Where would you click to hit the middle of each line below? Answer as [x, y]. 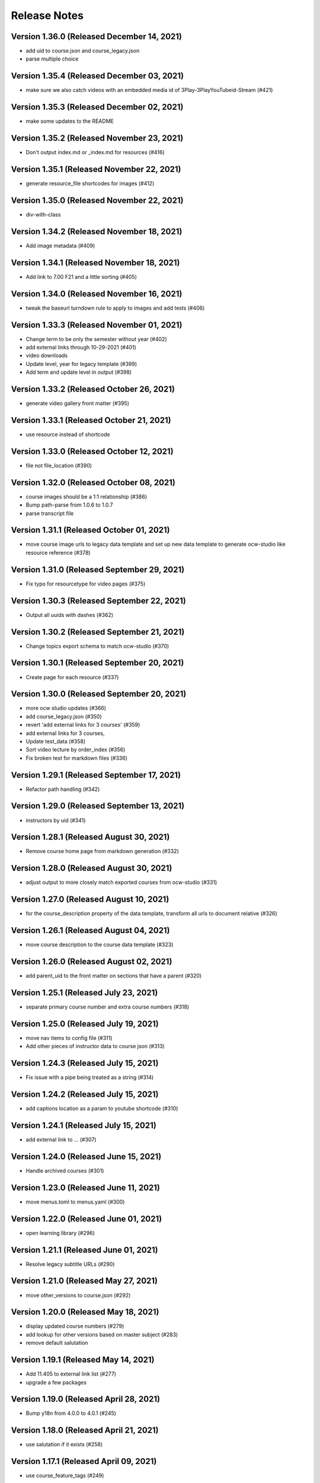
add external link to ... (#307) [61, 1140]
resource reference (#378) [58, 552]
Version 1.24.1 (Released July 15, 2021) [84, 1125]
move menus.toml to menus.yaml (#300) [75, 1202]
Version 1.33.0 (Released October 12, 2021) [92, 451]
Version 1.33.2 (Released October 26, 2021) [93, 389]
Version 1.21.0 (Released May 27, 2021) [84, 1281]
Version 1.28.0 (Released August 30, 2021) [92, 868]
